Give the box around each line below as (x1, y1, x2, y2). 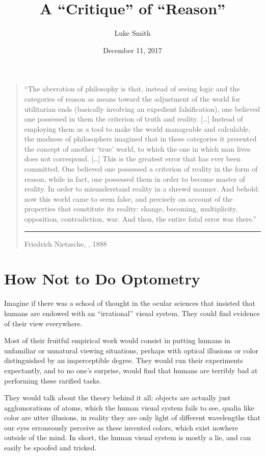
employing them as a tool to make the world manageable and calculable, (24, 123, 251, 134)
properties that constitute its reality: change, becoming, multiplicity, (24, 203, 238, 214)
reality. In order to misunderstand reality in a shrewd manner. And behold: (24, 183, 259, 194)
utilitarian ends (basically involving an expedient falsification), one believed (24, 103, 260, 114)
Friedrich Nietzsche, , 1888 (24, 238, 107, 249)
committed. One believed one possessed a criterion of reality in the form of (24, 163, 258, 174)
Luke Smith (114, 28, 151, 38)
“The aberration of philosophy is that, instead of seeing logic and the (24, 83, 240, 94)
